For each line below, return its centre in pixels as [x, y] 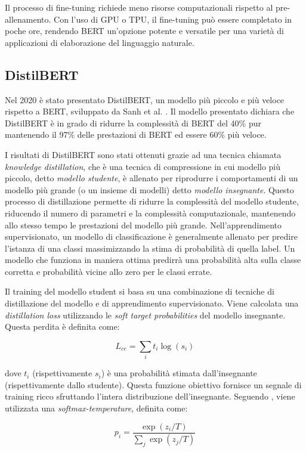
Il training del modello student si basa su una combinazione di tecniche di [140, 291]
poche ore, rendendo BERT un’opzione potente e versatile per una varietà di [144, 31]
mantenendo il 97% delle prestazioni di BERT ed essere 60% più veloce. [136, 134]
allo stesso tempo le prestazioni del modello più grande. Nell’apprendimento [143, 225]
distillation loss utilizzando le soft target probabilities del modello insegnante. [145, 315]
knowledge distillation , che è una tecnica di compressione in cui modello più [143, 166]
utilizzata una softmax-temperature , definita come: [96, 408]
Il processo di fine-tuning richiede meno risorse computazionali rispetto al [139, 7]
